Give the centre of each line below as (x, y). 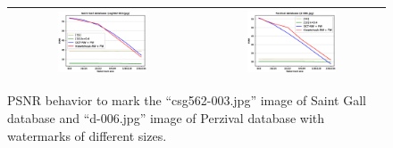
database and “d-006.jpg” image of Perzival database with (166, 118)
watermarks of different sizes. (87, 135)
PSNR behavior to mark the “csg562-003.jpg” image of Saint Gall (187, 100)
